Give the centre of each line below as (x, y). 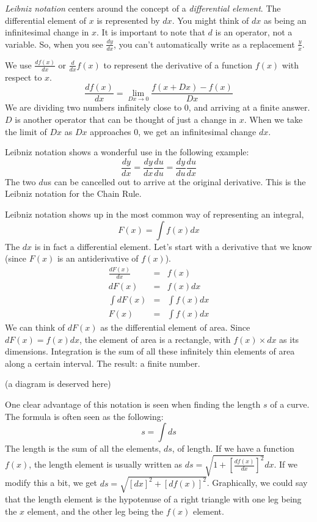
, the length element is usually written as (106, 464)
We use (18, 64)
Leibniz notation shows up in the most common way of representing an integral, (155, 214)
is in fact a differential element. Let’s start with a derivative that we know (173, 246)
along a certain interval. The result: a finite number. (103, 363)
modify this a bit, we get (51, 483)
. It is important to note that (151, 32)
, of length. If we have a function (233, 448)
